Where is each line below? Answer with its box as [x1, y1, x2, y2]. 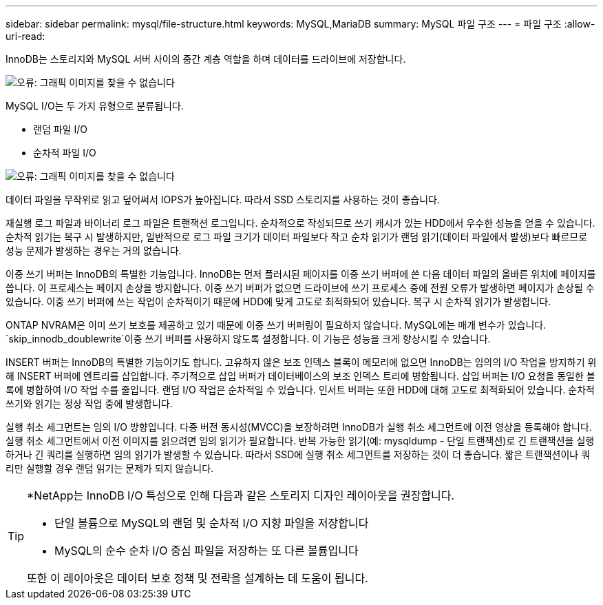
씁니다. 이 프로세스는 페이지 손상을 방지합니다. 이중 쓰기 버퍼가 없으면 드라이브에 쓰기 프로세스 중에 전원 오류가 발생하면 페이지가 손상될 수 [6, 282, 595, 294]
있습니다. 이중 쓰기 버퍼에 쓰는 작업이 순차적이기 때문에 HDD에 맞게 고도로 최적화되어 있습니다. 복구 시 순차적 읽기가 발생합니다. [6, 296, 551, 307]
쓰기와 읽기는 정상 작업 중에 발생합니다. [6, 398, 173, 409]
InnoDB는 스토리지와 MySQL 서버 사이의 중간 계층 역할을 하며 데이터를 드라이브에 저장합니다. [6, 53, 406, 65]
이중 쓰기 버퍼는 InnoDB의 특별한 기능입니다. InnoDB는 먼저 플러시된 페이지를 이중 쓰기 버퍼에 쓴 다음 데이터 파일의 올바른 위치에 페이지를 [6, 268, 596, 280]
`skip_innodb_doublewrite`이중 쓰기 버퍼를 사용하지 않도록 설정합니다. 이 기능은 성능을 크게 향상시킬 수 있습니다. [6, 333, 491, 345]
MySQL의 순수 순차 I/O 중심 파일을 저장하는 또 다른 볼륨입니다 [54, 544, 359, 557]
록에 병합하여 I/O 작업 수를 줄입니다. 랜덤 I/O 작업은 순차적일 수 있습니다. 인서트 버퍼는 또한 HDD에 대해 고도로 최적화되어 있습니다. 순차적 [6, 384, 595, 396]
